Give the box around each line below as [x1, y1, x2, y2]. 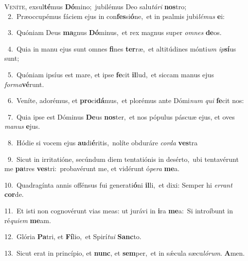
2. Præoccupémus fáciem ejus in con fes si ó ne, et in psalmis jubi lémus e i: [7, 11, 225, 21]
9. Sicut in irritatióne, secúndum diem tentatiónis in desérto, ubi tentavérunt [7, 154, 239, 164]
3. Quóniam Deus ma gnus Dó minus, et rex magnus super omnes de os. [7, 27, 222, 37]
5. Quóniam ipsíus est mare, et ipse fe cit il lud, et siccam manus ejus [7, 69, 214, 79]
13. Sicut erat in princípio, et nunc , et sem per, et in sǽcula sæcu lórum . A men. [4, 247, 245, 258]
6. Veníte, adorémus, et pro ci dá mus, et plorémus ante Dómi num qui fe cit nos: [7, 95, 244, 105]
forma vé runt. [4, 79, 44, 89]
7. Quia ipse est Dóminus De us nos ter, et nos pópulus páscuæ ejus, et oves [7, 111, 235, 122]
